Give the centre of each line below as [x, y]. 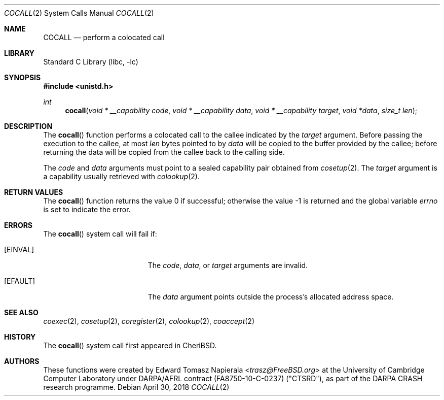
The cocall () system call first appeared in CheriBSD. [130, 345]
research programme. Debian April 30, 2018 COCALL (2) [136, 387]
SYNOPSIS [23, 77]
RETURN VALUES [34, 192]
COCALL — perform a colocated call [104, 37]
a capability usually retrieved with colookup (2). [121, 176]
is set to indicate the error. [87, 209]
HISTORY [20, 337]
